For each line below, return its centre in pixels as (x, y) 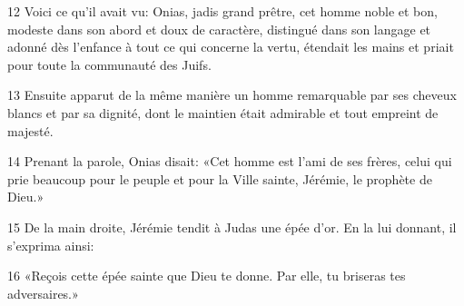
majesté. (30, 130)
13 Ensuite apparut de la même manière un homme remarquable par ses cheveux (232, 95)
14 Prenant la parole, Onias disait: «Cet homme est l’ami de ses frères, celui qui (230, 161)
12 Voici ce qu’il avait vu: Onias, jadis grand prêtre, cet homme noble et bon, (222, 11)
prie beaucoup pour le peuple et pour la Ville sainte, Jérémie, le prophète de (220, 178)
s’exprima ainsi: (51, 245)
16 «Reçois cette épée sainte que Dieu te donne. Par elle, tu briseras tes (207, 276)
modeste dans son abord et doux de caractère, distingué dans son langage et (219, 29)
